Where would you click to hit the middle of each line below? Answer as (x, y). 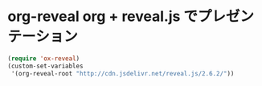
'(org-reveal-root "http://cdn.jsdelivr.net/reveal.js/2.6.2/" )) (123, 73)
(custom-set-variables (45, 66)
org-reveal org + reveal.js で (103, 16)
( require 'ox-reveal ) (44, 58)
